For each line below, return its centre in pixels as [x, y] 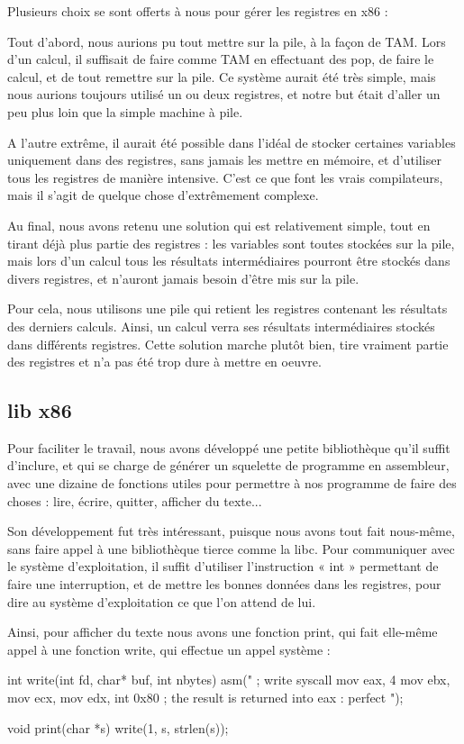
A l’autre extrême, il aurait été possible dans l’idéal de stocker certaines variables [232, 142]
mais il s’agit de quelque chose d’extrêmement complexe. [163, 195]
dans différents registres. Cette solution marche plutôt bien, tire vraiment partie [228, 344]
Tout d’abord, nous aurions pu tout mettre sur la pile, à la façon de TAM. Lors [227, 41]
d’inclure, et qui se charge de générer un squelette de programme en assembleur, [228, 465]
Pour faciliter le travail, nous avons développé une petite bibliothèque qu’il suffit [229, 447]
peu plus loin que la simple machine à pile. [125, 111]
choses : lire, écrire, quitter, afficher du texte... [135, 500]
